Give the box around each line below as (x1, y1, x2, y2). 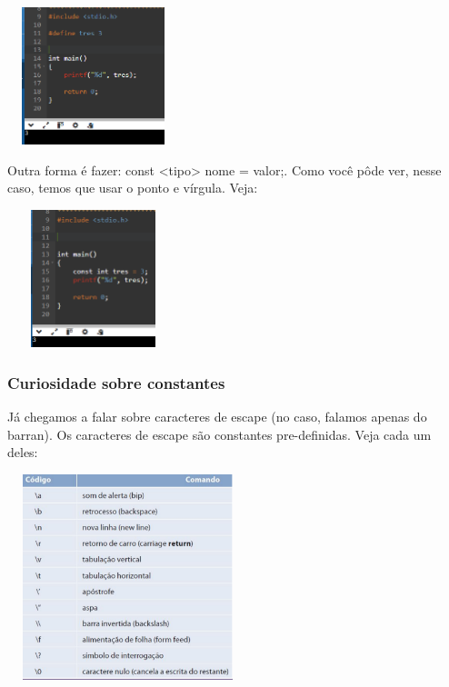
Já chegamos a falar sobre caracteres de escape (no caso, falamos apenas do (7, 406, 427, 425)
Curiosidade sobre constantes (7, 371, 225, 393)
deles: (7, 443, 38, 462)
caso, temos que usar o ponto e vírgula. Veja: (7, 178, 258, 197)
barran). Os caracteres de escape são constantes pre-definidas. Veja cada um (7, 424, 432, 443)
